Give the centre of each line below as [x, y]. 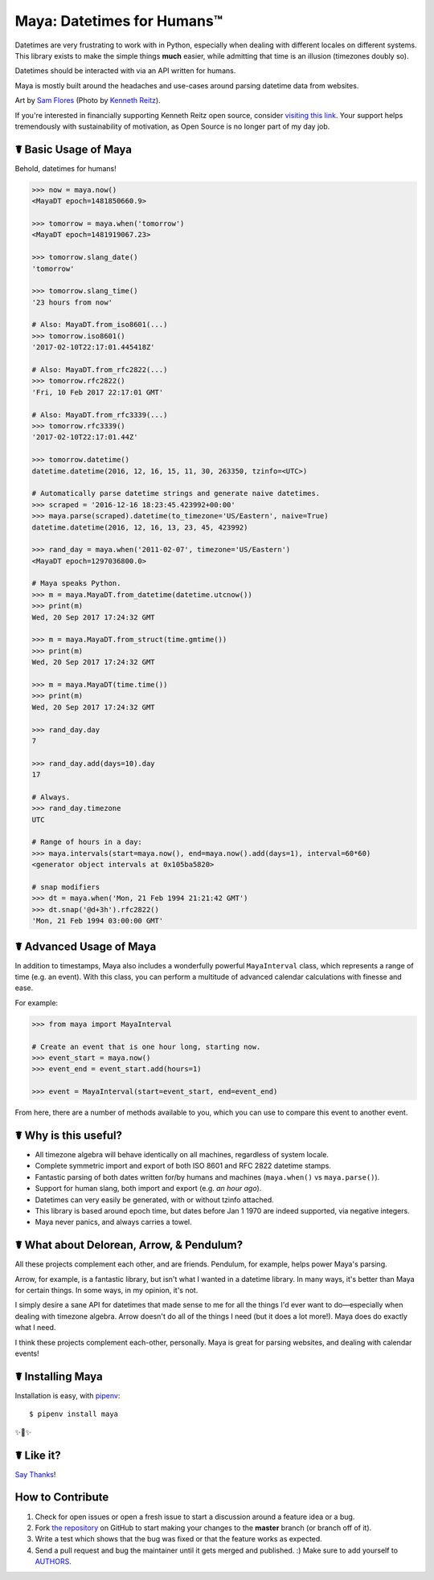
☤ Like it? [38, 1455]
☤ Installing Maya [59, 1376]
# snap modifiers [66, 887]
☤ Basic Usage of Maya [74, 149]
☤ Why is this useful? [69, 1135]
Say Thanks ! [35, 1474]
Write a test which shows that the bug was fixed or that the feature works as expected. [179, 1539]
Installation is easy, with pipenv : [68, 1395]
